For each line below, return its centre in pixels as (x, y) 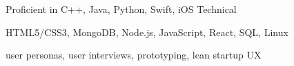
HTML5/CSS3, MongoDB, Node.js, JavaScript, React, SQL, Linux (147, 32)
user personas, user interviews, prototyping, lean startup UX (134, 55)
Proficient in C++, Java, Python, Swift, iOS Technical (121, 9)
